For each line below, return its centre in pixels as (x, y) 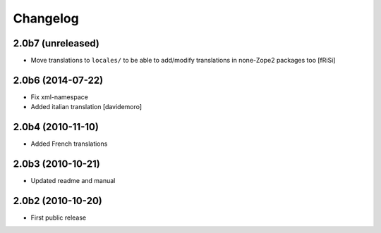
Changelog (46, 18)
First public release (59, 218)
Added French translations (69, 144)
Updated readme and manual (73, 181)
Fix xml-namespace (59, 97)
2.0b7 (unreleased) (56, 43)
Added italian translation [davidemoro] (86, 107)
